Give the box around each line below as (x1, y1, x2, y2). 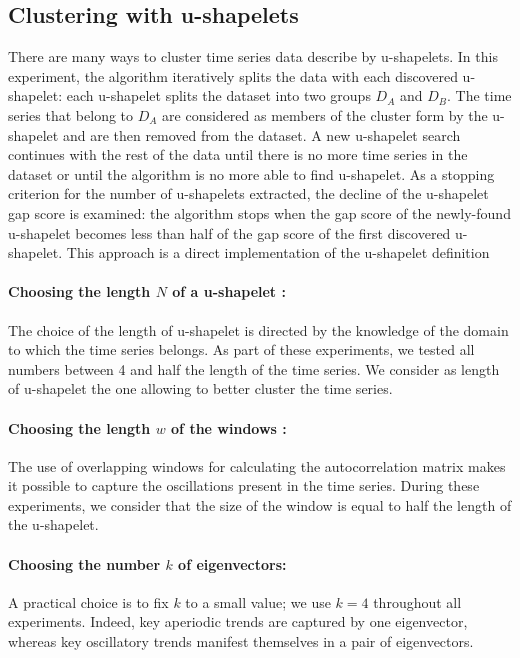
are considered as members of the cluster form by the (162, 104, 488, 125)
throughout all (373, 591, 462, 612)
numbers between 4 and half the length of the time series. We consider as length (8, 358, 500, 379)
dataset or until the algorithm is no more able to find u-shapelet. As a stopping (8, 163, 495, 184)
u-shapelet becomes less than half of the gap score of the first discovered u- (8, 222, 468, 243)
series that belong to (8, 104, 134, 125)
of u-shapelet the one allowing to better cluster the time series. (8, 378, 393, 399)
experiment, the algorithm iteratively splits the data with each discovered (8, 65, 458, 86)
